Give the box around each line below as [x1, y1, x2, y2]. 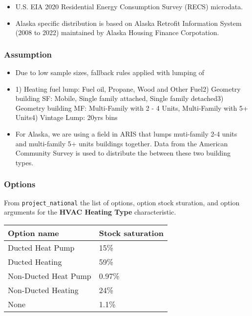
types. [15, 157, 34, 167]
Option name [8, 227, 59, 238]
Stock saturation [99, 227, 164, 238]
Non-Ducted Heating [8, 284, 79, 296]
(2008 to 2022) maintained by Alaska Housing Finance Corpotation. [15, 27, 219, 38]
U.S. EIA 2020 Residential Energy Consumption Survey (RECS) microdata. [15, 1, 243, 11]
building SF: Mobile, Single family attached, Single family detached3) [15, 93, 224, 103]
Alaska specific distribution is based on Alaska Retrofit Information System [15, 18, 242, 28]
